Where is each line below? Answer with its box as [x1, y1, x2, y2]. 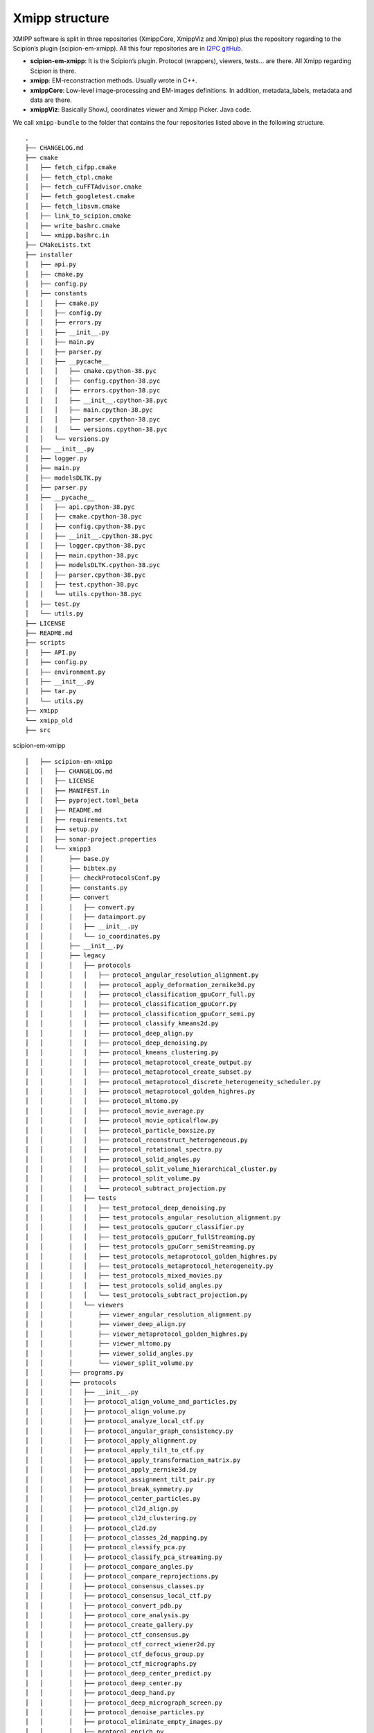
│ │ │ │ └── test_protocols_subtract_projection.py [25, 1291, 249, 1299]
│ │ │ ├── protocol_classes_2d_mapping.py [25, 1533, 208, 1542]
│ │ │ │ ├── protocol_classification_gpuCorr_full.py [25, 991, 256, 998]
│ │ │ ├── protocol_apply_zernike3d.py [25, 1466, 197, 1474]
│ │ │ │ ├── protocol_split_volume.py [25, 1175, 201, 1183]
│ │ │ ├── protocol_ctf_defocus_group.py [25, 1650, 204, 1658]
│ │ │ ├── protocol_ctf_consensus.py [25, 1630, 190, 1639]
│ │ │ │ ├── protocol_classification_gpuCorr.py [25, 1000, 237, 1008]
